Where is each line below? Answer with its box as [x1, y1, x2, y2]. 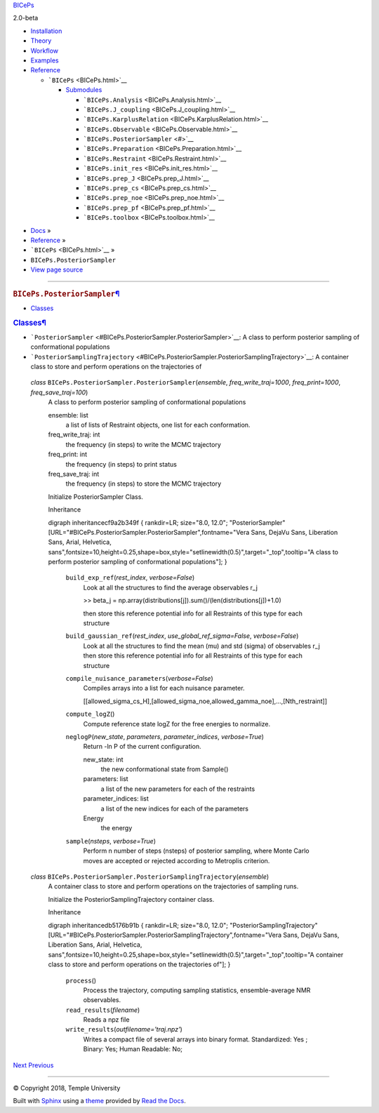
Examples [30, 56, 59, 65]
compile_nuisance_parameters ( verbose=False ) [65, 674, 213, 682]
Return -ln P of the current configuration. [83, 742, 201, 751]
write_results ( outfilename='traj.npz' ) [65, 1025, 182, 1034]
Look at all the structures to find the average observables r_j [83, 583, 258, 592]
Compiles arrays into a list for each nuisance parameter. [83, 684, 245, 693]
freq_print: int [48, 450, 88, 459]
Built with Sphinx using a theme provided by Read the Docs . [13, 1097, 186, 1105]
